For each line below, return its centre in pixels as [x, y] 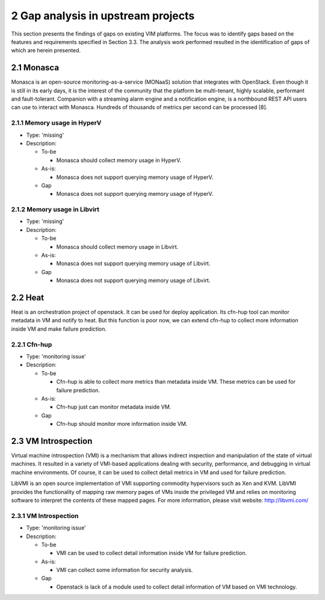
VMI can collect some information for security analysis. [125, 570]
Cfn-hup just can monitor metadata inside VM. [114, 407]
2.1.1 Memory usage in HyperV [56, 123]
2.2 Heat [28, 297]
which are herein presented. [46, 51]
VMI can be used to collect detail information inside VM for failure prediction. [151, 553]
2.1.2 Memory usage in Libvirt [55, 210]
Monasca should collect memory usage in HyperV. [119, 160]
